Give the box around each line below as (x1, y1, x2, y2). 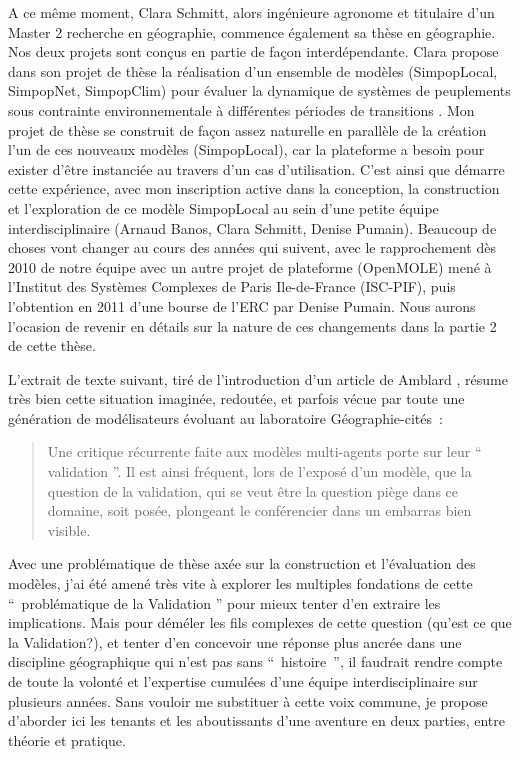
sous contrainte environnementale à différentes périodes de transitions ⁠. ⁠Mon (8, 99, 475, 120)
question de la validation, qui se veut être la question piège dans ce (47, 480, 459, 501)
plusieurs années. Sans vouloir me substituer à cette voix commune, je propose (8, 690, 488, 711)
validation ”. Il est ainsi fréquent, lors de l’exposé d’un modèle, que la (47, 461, 472, 482)
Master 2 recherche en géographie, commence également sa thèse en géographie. (8, 21, 496, 42)
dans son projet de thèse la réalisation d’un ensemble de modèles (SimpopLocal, (8, 60, 498, 81)
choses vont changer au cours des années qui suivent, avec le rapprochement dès (8, 237, 496, 258)
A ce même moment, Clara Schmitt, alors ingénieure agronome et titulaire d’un (8, 2, 495, 22)
